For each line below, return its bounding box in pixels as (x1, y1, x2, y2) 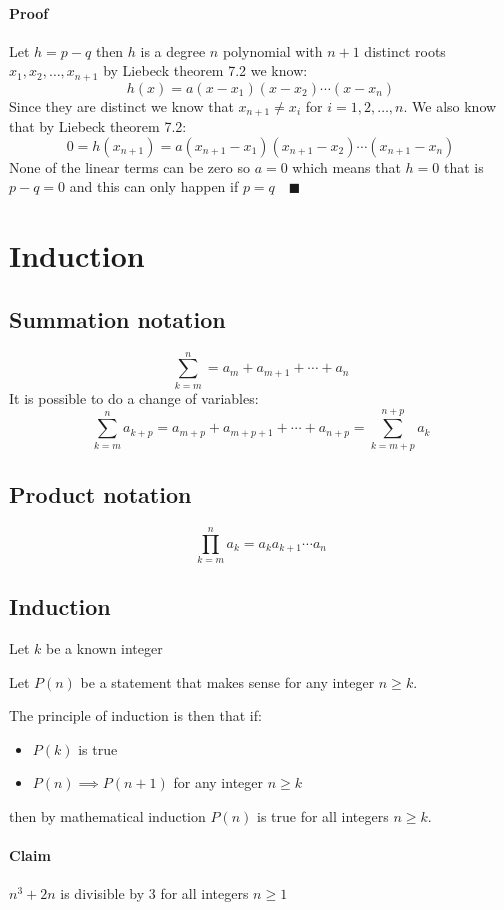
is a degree (140, 40, 206, 61)
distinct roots (364, 40, 446, 61)
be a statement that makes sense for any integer (80, 671, 375, 692)
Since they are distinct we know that (9, 95, 234, 116)
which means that (292, 156, 401, 177)
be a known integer (46, 638, 163, 659)
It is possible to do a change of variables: (9, 387, 259, 408)
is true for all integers (257, 806, 389, 826)
